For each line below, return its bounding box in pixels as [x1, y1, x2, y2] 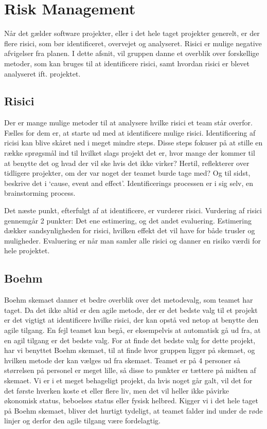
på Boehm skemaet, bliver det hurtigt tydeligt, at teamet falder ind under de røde [4, 405, 263, 416]
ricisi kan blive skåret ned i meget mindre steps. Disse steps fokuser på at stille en [4, 137, 263, 148]
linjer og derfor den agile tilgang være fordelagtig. [4, 415, 161, 426]
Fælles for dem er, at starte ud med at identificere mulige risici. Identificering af [4, 127, 256, 138]
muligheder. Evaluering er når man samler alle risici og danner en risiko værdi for [4, 235, 261, 246]
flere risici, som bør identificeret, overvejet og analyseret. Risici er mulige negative [4, 38, 262, 48]
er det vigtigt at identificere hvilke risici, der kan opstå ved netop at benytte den [4, 314, 259, 325]
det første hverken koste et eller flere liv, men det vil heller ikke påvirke [4, 385, 229, 396]
